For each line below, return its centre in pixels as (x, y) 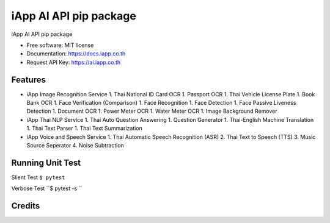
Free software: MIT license (60, 45)
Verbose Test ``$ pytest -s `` (47, 188)
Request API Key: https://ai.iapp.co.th (74, 62)
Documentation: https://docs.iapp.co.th (76, 54)
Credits (26, 206)
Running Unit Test (46, 162)
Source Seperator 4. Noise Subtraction (75, 145)
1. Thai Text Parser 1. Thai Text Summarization (85, 129)
